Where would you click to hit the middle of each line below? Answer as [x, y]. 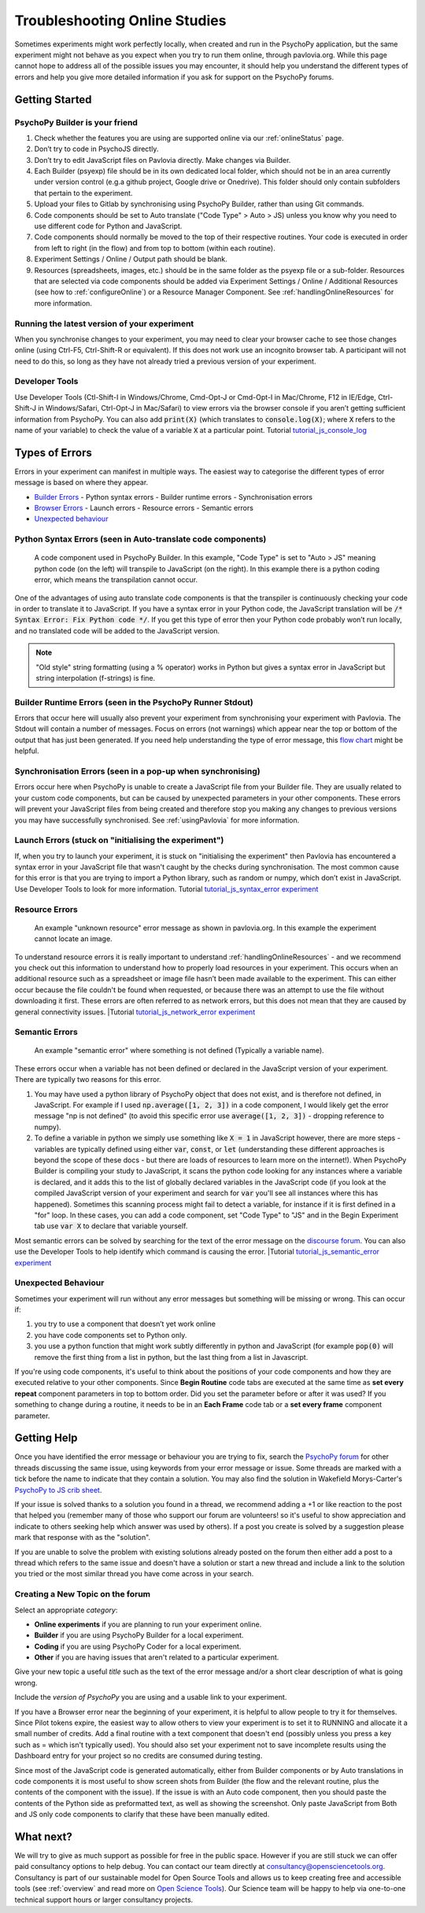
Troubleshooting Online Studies [120, 20]
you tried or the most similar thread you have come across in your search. [134, 1574]
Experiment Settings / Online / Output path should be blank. [131, 259]
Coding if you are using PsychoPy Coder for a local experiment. [138, 1646]
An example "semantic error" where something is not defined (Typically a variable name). [179, 1051]
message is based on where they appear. [81, 482]
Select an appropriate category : [66, 1610]
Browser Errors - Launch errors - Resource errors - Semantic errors [144, 508]
